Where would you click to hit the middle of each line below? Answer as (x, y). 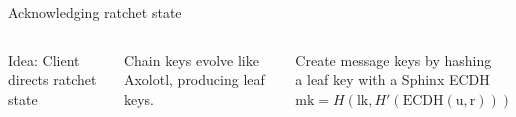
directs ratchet (52, 79)
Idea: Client (44, 59)
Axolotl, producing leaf (194, 79)
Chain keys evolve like (191, 59)
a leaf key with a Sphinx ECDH (392, 79)
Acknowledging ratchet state (95, 12)
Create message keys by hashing (393, 59)
